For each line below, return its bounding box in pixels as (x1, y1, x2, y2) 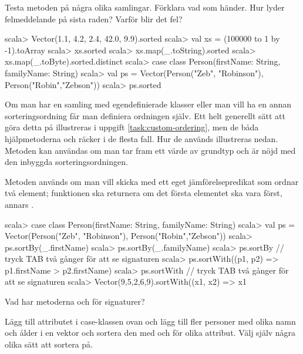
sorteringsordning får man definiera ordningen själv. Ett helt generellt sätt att (5, 109, 286, 122)
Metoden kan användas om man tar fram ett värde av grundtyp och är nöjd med (5, 144, 296, 156)
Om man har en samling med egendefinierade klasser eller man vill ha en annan (5, 98, 292, 110)
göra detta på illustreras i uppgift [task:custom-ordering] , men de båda (5, 121, 259, 133)
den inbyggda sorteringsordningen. (5, 156, 128, 168)
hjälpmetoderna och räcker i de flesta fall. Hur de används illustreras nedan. (5, 132, 278, 144)
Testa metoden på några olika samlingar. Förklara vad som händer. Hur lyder (5, 1, 285, 13)
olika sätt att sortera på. (5, 338, 93, 350)
